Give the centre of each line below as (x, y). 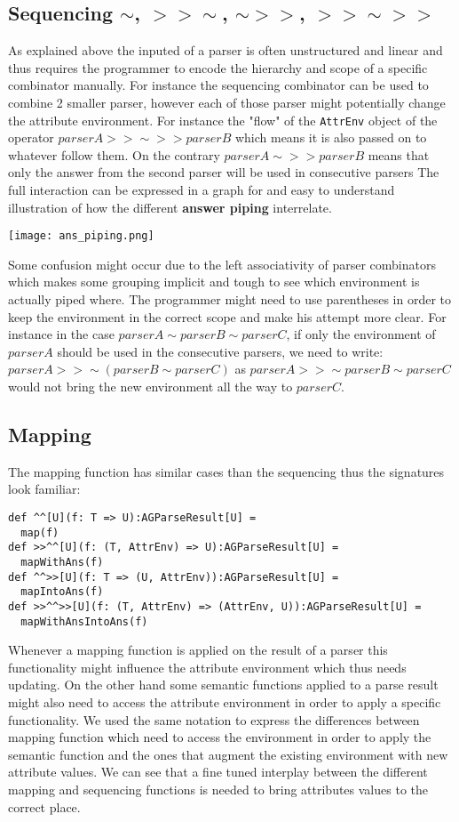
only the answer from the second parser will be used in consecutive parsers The (224, 172)
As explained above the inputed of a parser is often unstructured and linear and (226, 50)
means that (399, 154)
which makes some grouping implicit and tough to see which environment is (214, 282)
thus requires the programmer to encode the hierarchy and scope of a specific (218, 67)
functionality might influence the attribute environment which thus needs (207, 667)
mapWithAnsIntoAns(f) (84, 621)
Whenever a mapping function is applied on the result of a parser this (198, 650)
